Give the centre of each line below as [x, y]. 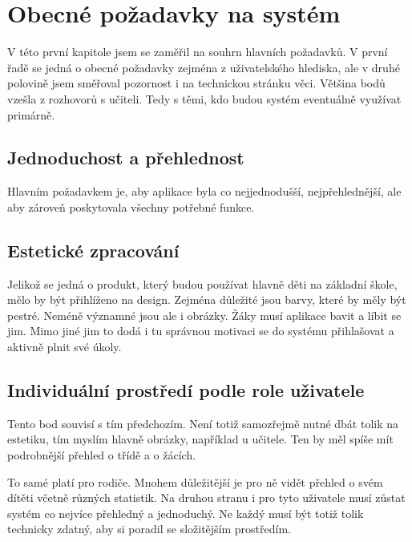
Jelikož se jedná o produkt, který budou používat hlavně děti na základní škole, [202, 283]
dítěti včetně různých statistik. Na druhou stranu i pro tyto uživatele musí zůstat [206, 498]
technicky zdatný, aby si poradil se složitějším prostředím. [149, 529]
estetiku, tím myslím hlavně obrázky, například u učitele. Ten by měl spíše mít [200, 439]
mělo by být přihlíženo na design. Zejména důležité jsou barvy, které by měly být [207, 299]
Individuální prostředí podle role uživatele [186, 390]
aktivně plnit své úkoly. [65, 347]
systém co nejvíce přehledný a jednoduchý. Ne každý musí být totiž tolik [186, 513]
